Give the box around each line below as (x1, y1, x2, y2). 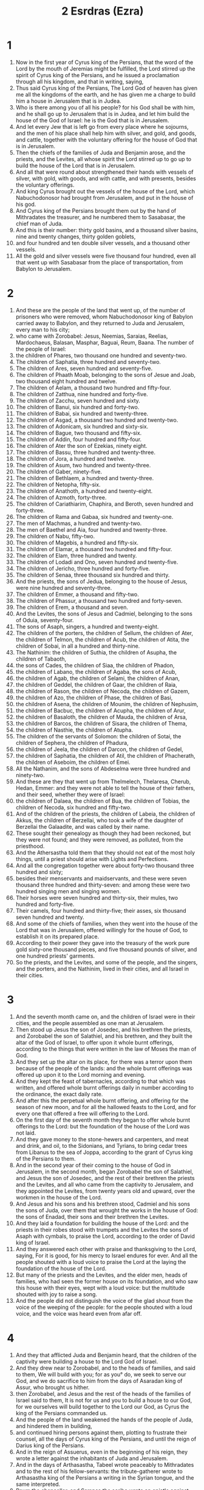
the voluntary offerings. (15, 181, 75, 188)
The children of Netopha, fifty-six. (15, 481, 101, 488)
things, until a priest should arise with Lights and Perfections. (15, 855, 169, 862)
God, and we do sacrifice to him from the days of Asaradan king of (15, 1377, 183, 1384)
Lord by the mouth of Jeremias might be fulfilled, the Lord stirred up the (15, 65, 195, 72)
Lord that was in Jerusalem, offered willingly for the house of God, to (15, 926, 188, 933)
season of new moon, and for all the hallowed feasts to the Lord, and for (15, 1103, 197, 1110)
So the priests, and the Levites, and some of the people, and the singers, (15, 958, 198, 966)
